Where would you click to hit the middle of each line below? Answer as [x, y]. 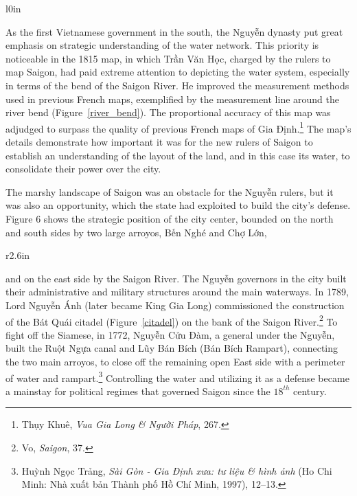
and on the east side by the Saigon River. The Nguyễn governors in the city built [176, 278]
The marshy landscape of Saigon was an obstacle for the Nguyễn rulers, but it [170, 191]
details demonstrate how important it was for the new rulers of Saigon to [159, 142]
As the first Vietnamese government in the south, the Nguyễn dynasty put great [174, 31]
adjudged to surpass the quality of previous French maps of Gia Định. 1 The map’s [178, 127]
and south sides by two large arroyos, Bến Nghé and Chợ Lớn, [136, 232]
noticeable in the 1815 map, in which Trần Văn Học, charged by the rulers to [168, 58]
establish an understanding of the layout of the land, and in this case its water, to [178, 155]
